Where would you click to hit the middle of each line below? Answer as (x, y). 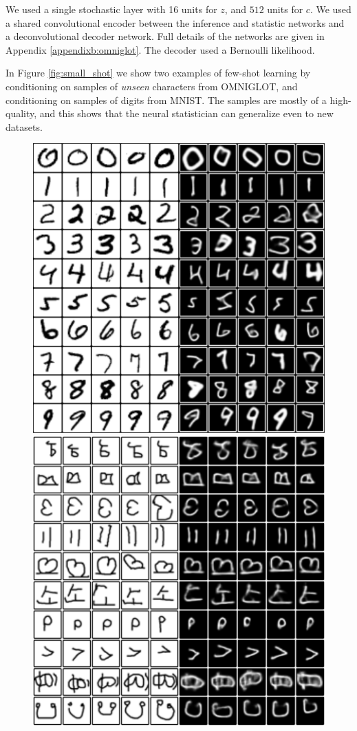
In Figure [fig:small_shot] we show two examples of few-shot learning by (158, 73)
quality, (21, 113)
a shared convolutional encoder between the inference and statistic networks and (175, 22)
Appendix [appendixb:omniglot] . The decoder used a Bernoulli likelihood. (160, 49)
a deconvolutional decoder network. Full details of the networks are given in (165, 36)
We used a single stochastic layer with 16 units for (111, 9)
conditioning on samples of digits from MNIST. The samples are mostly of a (166, 100)
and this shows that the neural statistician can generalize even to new (186, 113)
